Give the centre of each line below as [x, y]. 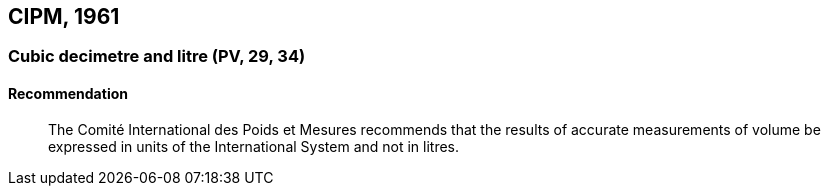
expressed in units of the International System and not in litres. [254, 146]
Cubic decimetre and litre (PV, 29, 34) [157, 56]
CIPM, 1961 [64, 16]
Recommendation [68, 94]
